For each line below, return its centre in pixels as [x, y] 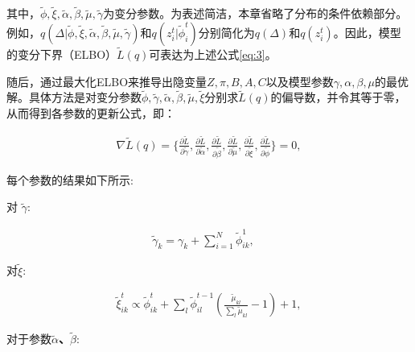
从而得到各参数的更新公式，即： [91, 113]
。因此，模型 [367, 32]
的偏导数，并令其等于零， [338, 97]
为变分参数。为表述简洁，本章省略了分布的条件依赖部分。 [255, 13]
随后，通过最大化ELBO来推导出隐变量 [107, 81]
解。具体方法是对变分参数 [74, 97]
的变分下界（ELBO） [62, 54]
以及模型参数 [300, 81]
